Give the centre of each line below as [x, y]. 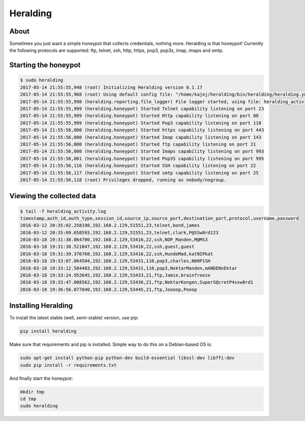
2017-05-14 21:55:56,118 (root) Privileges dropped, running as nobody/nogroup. [123, 180]
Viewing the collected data [53, 196]
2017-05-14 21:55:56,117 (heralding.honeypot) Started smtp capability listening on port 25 [139, 173]
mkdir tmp [32, 392]
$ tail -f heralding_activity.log [63, 211]
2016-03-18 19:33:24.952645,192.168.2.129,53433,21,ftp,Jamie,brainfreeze [115, 275]
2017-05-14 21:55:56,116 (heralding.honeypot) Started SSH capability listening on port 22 [138, 166]
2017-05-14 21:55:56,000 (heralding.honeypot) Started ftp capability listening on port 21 [138, 144]
